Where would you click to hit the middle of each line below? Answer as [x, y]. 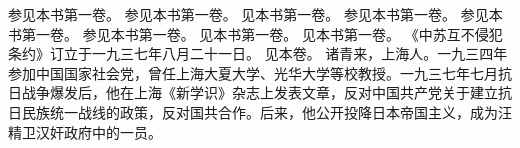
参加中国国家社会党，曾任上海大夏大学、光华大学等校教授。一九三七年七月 [253, 72]
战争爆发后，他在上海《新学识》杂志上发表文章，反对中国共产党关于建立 [259, 92]
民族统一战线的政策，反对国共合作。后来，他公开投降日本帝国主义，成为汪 [266, 111]
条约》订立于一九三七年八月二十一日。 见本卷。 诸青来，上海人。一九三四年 [258, 53]
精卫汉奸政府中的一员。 [85, 131]
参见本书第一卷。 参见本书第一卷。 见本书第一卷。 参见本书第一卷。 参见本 [255, 14]
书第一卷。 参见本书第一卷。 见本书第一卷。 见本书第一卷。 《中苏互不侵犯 [255, 33]
